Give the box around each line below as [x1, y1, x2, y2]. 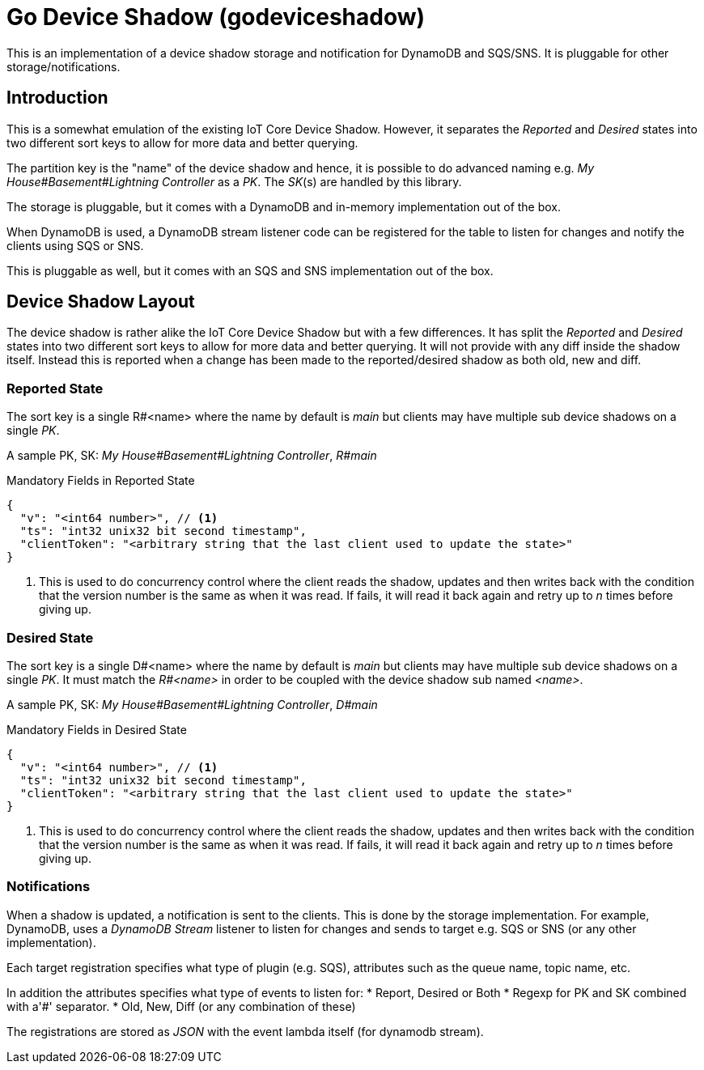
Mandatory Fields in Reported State [6, 473, 195, 488]
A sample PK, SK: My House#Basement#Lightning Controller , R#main [6, 448, 377, 463]
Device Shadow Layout [6, 291, 195, 312]
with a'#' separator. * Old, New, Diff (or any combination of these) [6, 999, 356, 1013]
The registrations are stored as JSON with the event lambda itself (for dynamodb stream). [6, 1024, 484, 1038]
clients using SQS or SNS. [6, 238, 144, 253]
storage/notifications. [6, 59, 121, 74]
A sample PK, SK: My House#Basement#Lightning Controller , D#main [6, 697, 378, 711]
